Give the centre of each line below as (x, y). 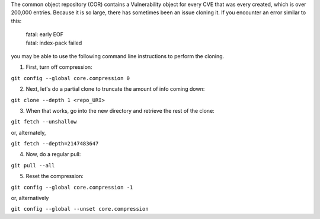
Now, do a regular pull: (53, 154)
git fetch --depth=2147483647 (55, 144)
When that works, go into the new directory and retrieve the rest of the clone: (120, 110)
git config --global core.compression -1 (72, 187)
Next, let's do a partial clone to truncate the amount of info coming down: (115, 89)
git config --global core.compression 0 (71, 78)
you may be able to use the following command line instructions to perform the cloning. (118, 56)
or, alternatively (30, 198)
